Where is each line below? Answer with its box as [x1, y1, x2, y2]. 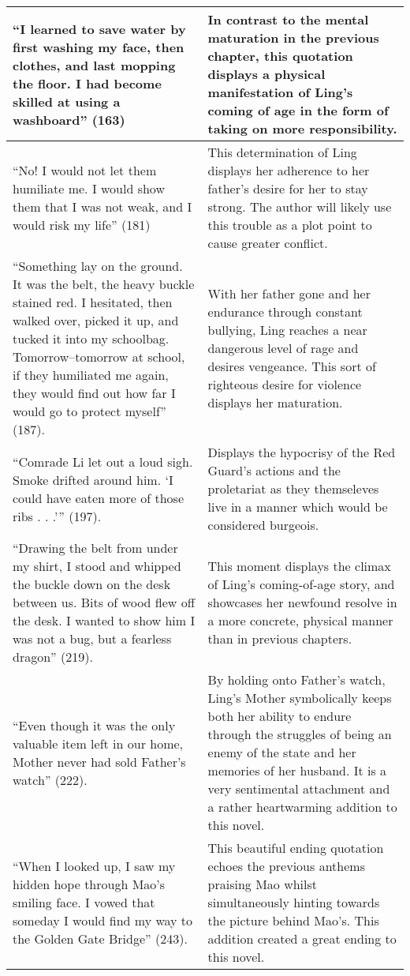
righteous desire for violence [207, 374, 362, 393]
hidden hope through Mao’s [13, 875, 166, 893]
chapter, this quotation [207, 47, 353, 65]
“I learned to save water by [13, 19, 186, 38]
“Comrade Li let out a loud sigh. [13, 452, 193, 471]
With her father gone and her [207, 283, 371, 302]
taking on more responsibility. [207, 119, 397, 137]
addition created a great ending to [207, 929, 397, 948]
